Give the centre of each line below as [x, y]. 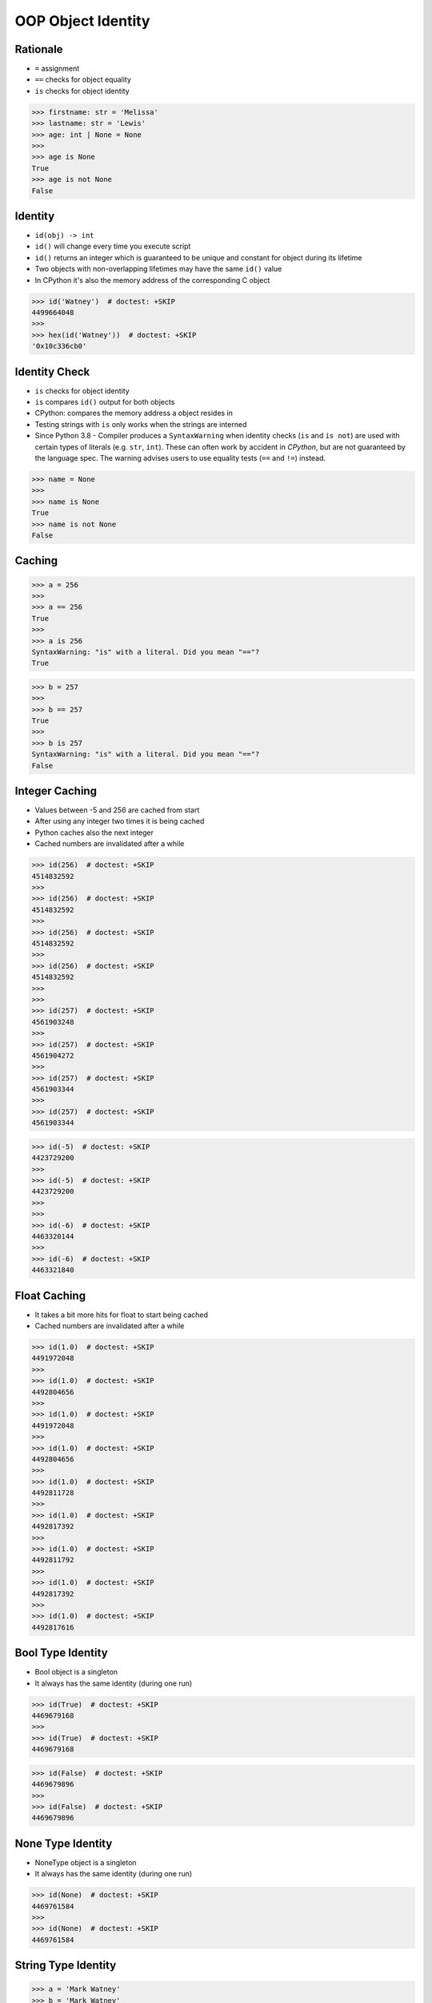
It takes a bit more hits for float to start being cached [121, 1315]
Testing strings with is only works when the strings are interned [141, 424]
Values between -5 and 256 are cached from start [117, 810]
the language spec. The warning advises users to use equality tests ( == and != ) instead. [180, 458]
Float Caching [50, 1295]
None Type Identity [64, 1843]
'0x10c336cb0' [59, 346]
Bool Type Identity [61, 1653]
